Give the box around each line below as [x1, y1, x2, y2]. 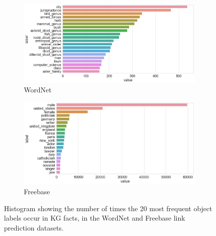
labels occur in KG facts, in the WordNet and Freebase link [4, 213, 185, 223]
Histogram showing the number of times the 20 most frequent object [4, 203, 213, 213]
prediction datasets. [4, 222, 64, 233]
